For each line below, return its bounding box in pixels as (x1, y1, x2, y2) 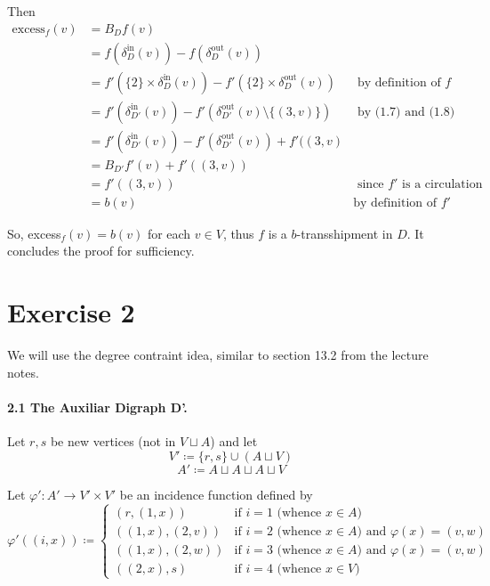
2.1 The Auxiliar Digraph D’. (7, 397, 188, 416)
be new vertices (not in (50, 432, 176, 451)
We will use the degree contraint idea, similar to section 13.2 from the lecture (7, 346, 429, 364)
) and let (210, 432, 258, 451)
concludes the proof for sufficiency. (7, 241, 195, 260)
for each (147, 224, 191, 242)
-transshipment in (296, 224, 393, 242)
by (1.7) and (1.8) (357, 105, 455, 118)
